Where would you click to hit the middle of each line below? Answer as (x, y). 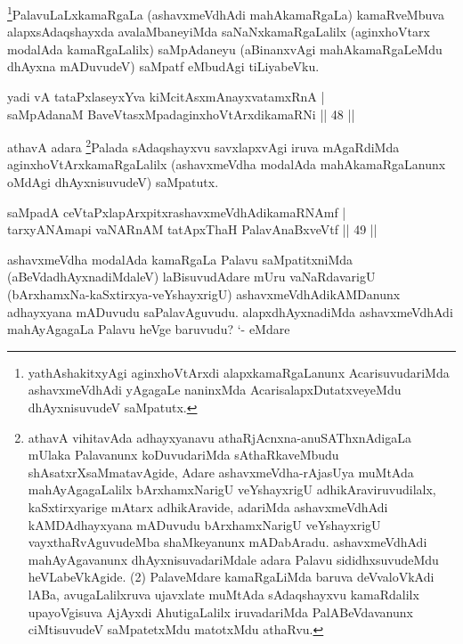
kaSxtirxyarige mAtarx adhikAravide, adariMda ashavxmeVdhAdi (208, 506)
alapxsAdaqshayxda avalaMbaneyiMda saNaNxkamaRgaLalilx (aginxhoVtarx (219, 32)
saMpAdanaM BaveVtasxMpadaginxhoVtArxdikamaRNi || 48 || (181, 114)
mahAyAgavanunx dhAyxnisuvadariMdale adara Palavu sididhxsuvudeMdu (233, 559)
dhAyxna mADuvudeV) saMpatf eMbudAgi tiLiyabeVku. (163, 66)
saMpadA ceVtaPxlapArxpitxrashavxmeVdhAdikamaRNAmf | (177, 212)
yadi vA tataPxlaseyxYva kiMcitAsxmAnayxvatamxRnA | (166, 97)
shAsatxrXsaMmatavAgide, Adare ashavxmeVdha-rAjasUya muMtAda (221, 472)
